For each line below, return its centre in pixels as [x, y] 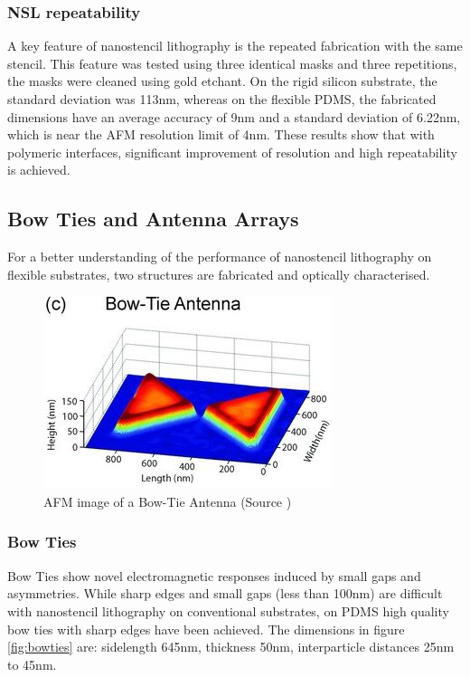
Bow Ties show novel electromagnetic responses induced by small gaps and [214, 575]
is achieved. [39, 170]
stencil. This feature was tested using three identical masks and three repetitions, [232, 63]
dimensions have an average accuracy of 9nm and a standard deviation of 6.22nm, [234, 116]
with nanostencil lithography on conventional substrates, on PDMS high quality [228, 610]
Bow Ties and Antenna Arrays [153, 219]
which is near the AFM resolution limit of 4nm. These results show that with [221, 134]
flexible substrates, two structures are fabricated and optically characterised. [219, 274]
